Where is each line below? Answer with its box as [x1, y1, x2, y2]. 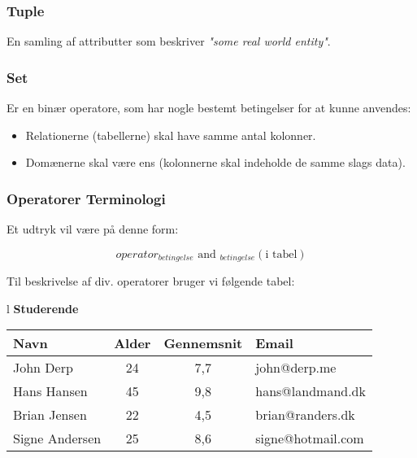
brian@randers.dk [255, 405, 355, 425]
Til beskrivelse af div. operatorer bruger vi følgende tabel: [7, 273, 295, 290]
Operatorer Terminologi [7, 188, 166, 208]
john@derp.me [255, 358, 337, 377]
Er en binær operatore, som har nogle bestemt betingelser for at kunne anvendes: [7, 99, 411, 116]
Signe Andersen [13, 429, 102, 448]
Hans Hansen [13, 382, 88, 401]
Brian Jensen [13, 405, 87, 425]
